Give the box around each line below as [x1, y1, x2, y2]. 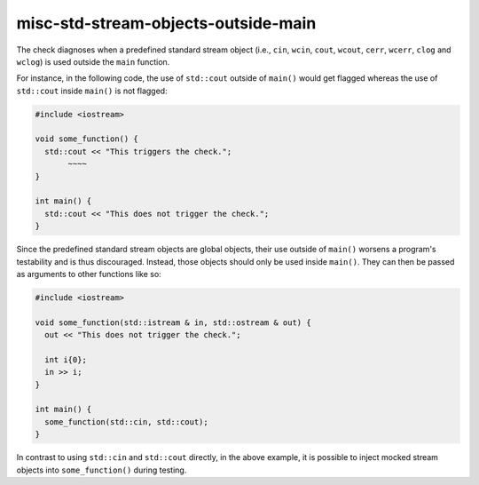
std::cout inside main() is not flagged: [16, 85, 168, 96]
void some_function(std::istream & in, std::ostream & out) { [35, 317, 311, 328]
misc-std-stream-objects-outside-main [16, 13, 317, 33]
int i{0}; [44, 354, 88, 364]
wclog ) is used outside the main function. [16, 56, 170, 67]
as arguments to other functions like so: [16, 268, 161, 279]
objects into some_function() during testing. [16, 465, 187, 475]
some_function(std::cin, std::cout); [44, 417, 208, 426]
